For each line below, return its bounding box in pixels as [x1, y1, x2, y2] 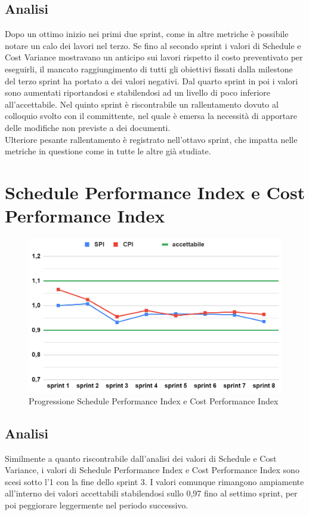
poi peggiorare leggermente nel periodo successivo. [5, 498, 189, 511]
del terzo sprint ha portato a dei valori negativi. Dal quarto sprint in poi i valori [5, 74, 298, 87]
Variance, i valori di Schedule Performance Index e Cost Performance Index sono [5, 464, 299, 476]
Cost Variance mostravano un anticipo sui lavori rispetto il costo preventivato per [5, 51, 303, 63]
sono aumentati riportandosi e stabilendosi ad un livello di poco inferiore [5, 86, 271, 99]
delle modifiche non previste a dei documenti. [5, 121, 171, 133]
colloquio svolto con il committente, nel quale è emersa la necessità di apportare [5, 109, 297, 122]
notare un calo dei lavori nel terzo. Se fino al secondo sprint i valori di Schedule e [5, 39, 301, 51]
